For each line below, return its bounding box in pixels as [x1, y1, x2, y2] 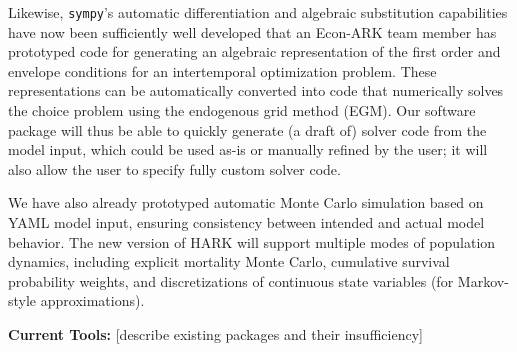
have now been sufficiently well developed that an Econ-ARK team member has [8, 21, 497, 42]
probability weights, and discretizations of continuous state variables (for [8, 270, 454, 291]
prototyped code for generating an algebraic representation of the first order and [8, 41, 501, 62]
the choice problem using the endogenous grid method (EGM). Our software [8, 100, 476, 121]
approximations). [40, 290, 145, 311]
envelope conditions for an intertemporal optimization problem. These [8, 60, 437, 81]
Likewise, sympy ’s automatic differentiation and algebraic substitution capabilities [8, 2, 508, 22]
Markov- [457, 270, 509, 291]
